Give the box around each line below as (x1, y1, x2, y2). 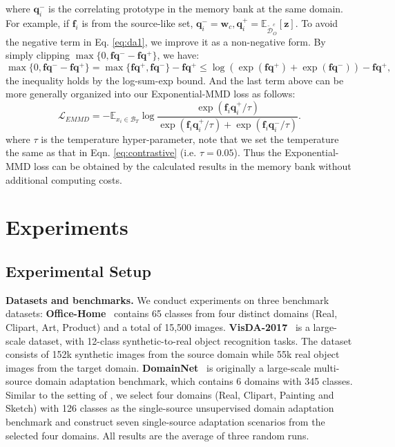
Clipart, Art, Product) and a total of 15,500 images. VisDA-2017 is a (6, 319, 310, 334)
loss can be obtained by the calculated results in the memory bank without (34, 158, 351, 173)
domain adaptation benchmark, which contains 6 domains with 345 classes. (35, 374, 353, 388)
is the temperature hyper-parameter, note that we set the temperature (41, 131, 339, 146)
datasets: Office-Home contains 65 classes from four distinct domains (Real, (6, 306, 338, 321)
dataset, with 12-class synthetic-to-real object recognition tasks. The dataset (28, 333, 352, 348)
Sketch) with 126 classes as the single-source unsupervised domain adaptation (6, 401, 334, 415)
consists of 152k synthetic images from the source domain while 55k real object (6, 347, 340, 361)
